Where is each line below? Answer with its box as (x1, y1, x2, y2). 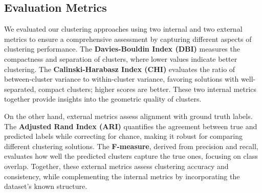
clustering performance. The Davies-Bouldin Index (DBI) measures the (4, 43, 240, 54)
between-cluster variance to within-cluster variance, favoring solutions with (4, 74, 239, 84)
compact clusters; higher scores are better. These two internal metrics (38, 83, 257, 94)
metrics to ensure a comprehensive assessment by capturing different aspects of (4, 33, 252, 44)
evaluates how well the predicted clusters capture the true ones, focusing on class (4, 151, 258, 161)
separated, (4, 83, 36, 94)
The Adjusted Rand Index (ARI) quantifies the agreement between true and (4, 120, 257, 131)
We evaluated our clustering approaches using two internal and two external (4, 23, 243, 34)
